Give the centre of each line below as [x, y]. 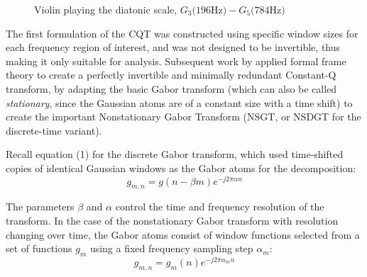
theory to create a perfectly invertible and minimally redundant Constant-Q [171, 75]
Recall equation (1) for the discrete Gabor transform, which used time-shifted [175, 154]
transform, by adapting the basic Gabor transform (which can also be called [171, 88]
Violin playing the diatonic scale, [106, 9]
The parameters [40, 207]
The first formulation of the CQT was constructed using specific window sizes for [182, 33]
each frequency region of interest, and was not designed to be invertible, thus [173, 47]
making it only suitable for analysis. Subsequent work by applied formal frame [176, 61]
